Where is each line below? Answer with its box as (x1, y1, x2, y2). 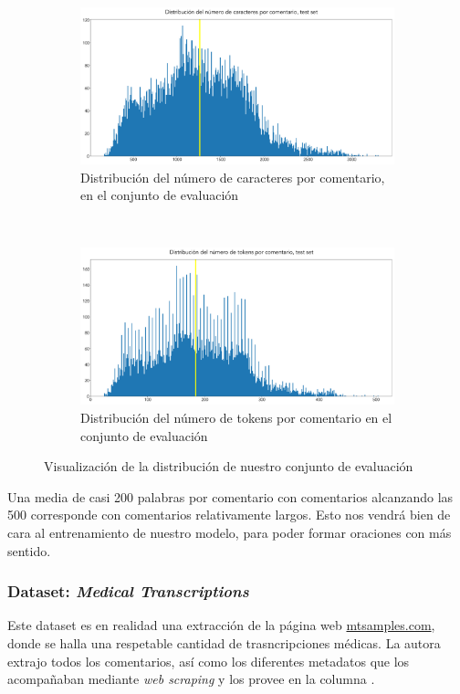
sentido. (7, 541, 51, 560)
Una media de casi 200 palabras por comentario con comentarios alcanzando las (7, 487, 454, 506)
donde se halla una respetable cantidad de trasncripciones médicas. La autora (7, 633, 441, 652)
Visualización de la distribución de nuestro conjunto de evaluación (44, 457, 413, 476)
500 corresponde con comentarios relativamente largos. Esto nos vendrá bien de (7, 505, 451, 524)
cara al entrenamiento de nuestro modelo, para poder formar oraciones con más (7, 522, 452, 542)
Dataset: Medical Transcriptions (7, 580, 249, 603)
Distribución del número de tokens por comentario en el (80, 407, 392, 426)
